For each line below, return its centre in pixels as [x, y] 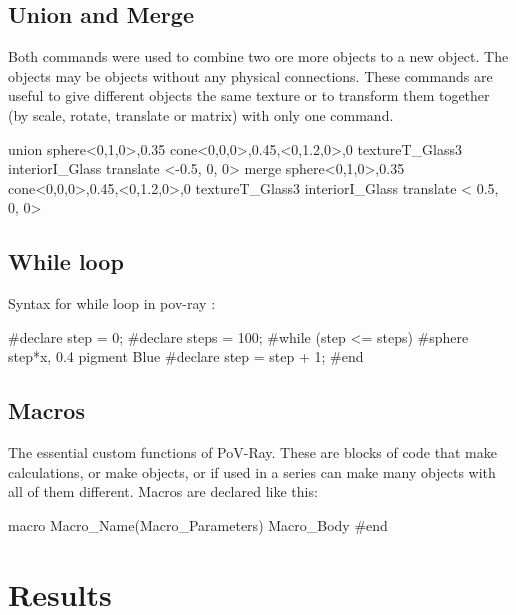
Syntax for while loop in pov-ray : [112, 303]
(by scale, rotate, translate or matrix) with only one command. [201, 114]
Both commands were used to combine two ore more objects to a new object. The [258, 56]
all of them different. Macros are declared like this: [163, 491]
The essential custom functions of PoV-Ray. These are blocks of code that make [252, 452]
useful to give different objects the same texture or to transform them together [249, 95]
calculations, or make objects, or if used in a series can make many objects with [252, 471]
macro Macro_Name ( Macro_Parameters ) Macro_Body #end [198, 524]
